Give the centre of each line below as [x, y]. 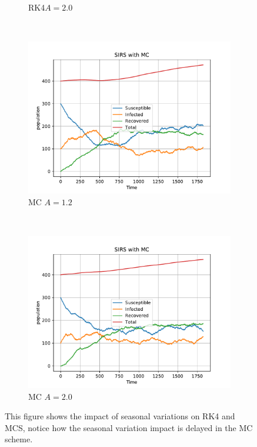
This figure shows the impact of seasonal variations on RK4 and [120, 416]
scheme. [19, 439]
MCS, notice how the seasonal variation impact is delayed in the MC [129, 427]
